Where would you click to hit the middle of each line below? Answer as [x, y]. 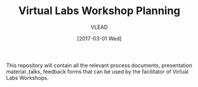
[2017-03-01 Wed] [99, 38]
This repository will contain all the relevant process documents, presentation [99, 65]
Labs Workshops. [27, 78]
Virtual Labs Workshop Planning [99, 11]
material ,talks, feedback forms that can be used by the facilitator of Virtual [98, 71]
